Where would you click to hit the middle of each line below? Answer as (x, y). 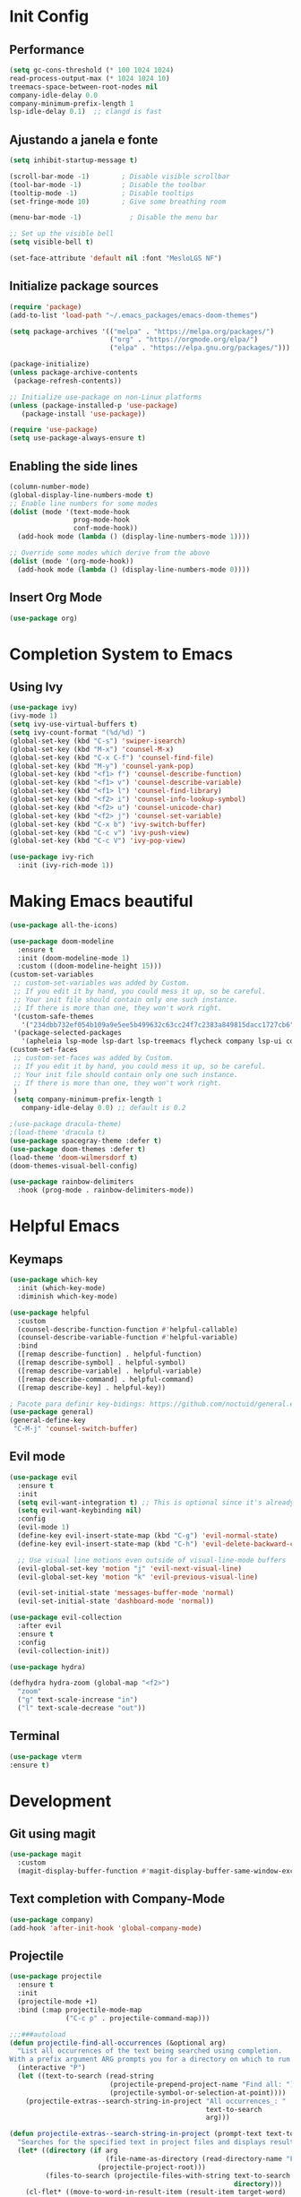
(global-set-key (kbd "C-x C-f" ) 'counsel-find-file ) (112, 758)
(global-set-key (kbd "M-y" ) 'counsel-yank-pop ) (102, 766)
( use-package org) (43, 618)
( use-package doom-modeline (62, 941)
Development (60, 1801)
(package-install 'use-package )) (83, 414)
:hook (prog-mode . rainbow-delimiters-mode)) (106, 1190)
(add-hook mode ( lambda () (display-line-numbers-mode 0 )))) (134, 569)
